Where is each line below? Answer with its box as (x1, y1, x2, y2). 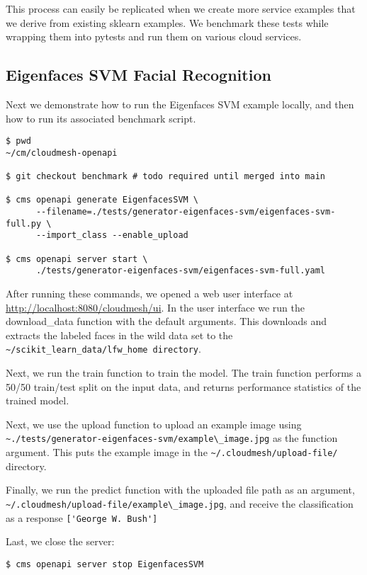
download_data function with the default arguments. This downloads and (6, 314, 327, 329)
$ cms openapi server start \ (6, 254, 148, 264)
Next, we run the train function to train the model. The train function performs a (6, 365, 362, 380)
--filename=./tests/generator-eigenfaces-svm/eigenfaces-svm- (35, 207, 336, 217)
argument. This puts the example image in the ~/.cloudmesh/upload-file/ (6, 445, 338, 460)
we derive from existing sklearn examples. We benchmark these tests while (6, 15, 329, 30)
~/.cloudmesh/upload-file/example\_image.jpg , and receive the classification (6, 496, 354, 511)
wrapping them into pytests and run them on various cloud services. (6, 29, 302, 44)
